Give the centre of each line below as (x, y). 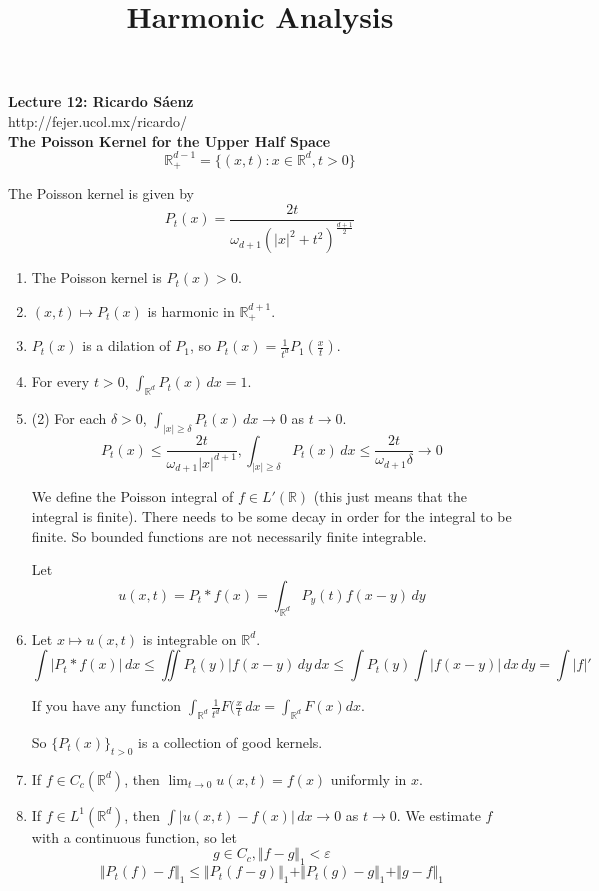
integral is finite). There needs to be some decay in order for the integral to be (271, 516)
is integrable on (189, 638)
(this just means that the (390, 496)
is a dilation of (126, 345)
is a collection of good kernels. (230, 742)
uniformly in (368, 778)
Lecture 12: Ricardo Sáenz (101, 101)
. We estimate (438, 814)
